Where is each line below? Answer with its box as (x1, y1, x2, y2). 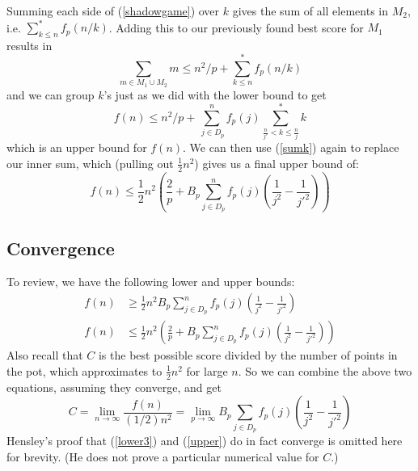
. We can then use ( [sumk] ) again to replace (183, 139, 399, 156)
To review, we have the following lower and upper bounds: (6, 273, 295, 290)
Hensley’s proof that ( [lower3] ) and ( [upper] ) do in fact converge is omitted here (6, 432, 403, 448)
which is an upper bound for (6, 139, 147, 156)
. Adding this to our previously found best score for (108, 19, 364, 36)
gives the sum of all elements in (232, 2, 389, 19)
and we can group (6, 86, 95, 103)
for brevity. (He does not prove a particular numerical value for (6, 448, 319, 465)
